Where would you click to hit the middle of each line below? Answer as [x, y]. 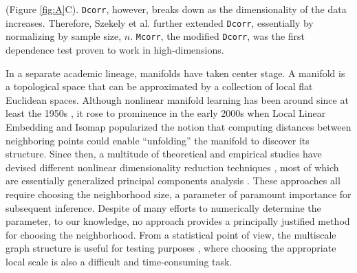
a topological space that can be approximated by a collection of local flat [159, 86]
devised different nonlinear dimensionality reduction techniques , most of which [172, 167]
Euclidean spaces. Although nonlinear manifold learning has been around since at [177, 99]
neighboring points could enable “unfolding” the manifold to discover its [158, 140]
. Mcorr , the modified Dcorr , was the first [218, 36]
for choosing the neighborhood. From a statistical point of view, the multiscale [171, 234]
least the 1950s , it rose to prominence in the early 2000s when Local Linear [166, 113]
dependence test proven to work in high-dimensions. [115, 49]
